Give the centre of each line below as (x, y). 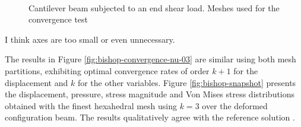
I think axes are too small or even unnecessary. (90, 39)
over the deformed (235, 105)
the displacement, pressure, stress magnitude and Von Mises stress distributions (150, 94)
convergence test (58, 19)
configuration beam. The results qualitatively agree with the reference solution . (150, 117)
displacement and (37, 82)
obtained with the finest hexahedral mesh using (91, 105)
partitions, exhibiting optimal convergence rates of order (107, 70)
